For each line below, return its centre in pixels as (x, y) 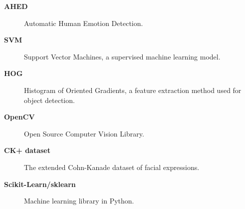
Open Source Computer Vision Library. (84, 133)
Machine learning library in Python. (79, 201)
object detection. (49, 100)
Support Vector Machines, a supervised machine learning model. (122, 56)
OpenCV (19, 117)
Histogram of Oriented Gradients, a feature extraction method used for (133, 90)
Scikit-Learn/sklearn (40, 184)
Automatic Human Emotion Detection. (84, 23)
